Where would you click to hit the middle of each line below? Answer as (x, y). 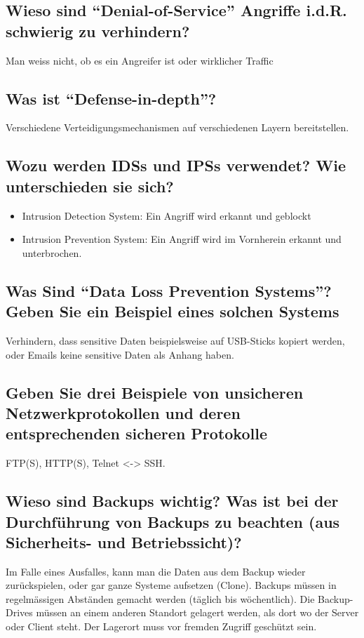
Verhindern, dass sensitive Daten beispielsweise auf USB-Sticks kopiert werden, (175, 340)
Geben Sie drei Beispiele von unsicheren (155, 392)
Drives (19, 612)
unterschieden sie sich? (90, 186)
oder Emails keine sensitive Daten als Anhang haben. (120, 354)
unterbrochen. (52, 252)
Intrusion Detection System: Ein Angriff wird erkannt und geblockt (167, 215)
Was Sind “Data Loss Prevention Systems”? (169, 290)
